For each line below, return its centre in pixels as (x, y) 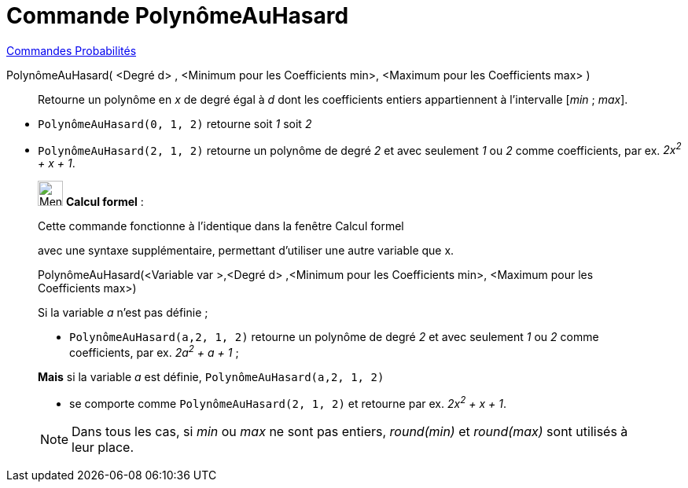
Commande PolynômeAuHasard (178, 16)
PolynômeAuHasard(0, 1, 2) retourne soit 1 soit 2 (175, 123)
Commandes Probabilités (72, 50)
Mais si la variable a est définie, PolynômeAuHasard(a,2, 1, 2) (211, 377)
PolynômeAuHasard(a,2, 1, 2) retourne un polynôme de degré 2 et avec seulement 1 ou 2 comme (334, 337)
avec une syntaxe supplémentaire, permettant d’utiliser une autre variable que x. (246, 251)
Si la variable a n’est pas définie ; (123, 313)
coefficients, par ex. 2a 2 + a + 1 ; (154, 352)
